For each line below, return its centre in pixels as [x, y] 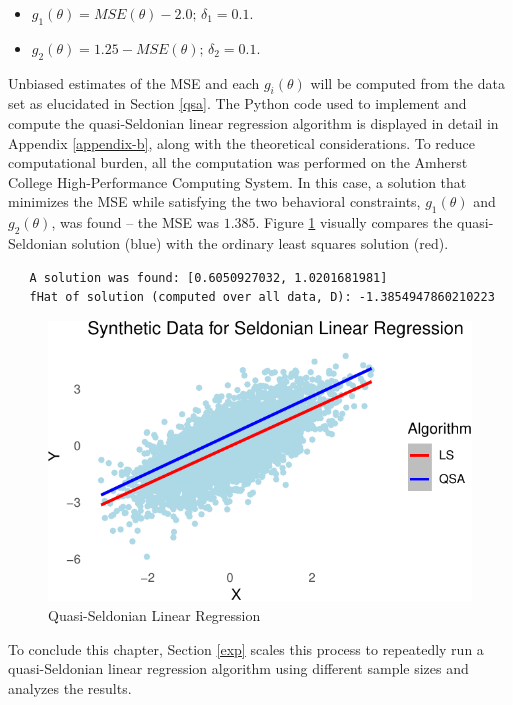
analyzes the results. [70, 687]
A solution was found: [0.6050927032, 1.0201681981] [208, 277]
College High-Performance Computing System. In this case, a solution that [237, 181]
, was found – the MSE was [135, 222]
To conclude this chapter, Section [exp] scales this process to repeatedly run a [246, 648]
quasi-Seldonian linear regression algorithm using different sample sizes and [238, 668]
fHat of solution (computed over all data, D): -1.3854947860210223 [262, 297]
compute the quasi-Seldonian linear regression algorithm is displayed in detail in [253, 122]
